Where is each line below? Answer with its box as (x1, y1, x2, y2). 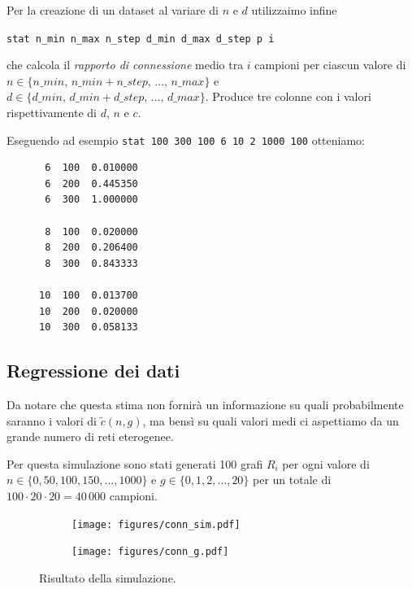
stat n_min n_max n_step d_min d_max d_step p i (7, 33, 275, 45)
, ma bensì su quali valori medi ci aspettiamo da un (142, 412, 399, 429)
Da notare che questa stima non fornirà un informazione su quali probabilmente (7, 396, 404, 413)
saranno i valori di (7, 412, 98, 429)
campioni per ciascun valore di (254, 56, 406, 73)
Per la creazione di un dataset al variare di (7, 2, 219, 18)
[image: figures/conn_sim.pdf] (72, 518, 241, 530)
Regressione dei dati (7, 358, 180, 383)
